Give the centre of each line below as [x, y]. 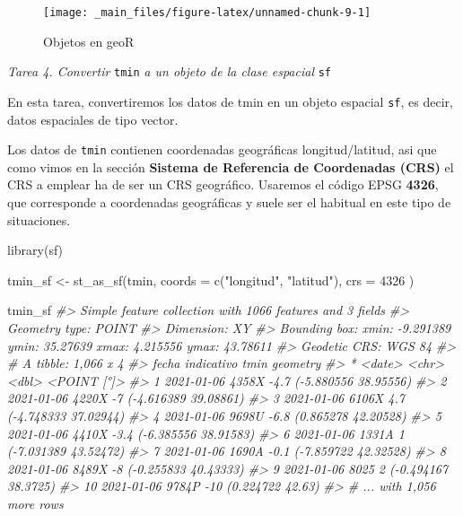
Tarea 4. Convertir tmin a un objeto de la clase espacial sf [169, 71]
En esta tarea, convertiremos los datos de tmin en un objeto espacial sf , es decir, [230, 101]
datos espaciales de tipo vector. [93, 119]
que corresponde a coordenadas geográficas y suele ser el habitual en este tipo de [229, 202]
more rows [35, 503]
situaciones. [39, 219]
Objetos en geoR [89, 41]
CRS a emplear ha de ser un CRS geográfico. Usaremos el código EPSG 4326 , [223, 184]
